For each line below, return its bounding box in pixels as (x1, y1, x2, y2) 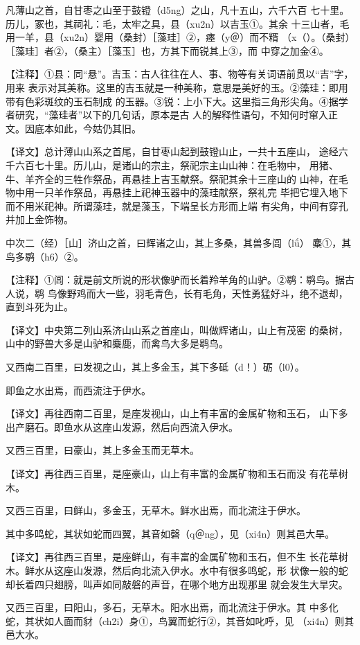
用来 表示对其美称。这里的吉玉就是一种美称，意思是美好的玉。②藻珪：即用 (6, 80, 348, 94)
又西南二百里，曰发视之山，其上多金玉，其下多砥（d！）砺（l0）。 (6, 360, 305, 374)
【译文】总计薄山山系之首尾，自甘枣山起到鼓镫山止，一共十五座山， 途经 (6, 144, 339, 159)
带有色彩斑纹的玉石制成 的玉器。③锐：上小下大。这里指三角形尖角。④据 (6, 94, 339, 108)
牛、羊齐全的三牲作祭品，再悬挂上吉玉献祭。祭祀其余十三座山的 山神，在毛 (6, 171, 348, 186)
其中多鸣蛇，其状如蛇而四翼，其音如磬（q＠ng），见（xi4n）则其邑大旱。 (6, 526, 335, 540)
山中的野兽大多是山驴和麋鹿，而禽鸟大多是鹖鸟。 (6, 336, 228, 351)
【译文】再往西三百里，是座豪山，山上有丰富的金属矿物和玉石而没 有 (6, 466, 319, 481)
